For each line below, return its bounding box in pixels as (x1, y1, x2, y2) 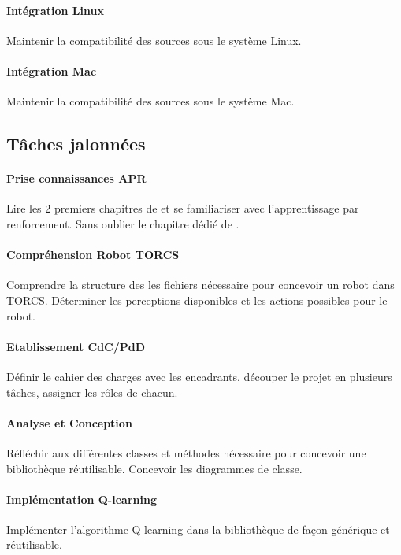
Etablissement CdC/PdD (6, 338, 146, 354)
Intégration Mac (6, 62, 97, 79)
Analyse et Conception (6, 414, 132, 431)
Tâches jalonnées (6, 131, 146, 156)
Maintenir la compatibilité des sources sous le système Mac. (6, 93, 295, 109)
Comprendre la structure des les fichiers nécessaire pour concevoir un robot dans (6, 276, 395, 293)
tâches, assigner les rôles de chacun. (6, 383, 178, 400)
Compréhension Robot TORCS (6, 246, 180, 263)
